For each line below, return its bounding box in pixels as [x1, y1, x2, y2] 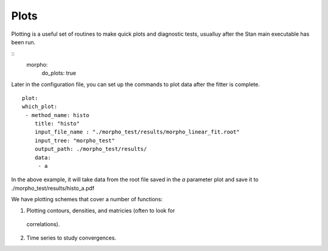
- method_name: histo [25, 112, 90, 118]
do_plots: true [41, 70, 77, 77]
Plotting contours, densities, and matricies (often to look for [26, 207, 176, 214]
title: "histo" [34, 120, 80, 127]
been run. [11, 38, 36, 45]
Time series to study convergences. [26, 234, 117, 242]
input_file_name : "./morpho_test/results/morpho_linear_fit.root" [34, 129, 240, 136]
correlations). [26, 220, 60, 227]
